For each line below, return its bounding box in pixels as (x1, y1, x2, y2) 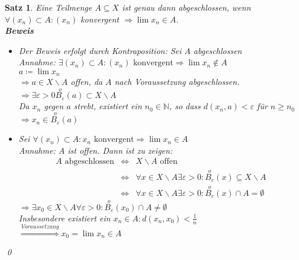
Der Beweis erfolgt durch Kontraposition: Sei (18, 44, 182, 56)
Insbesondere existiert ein (18, 211, 111, 224)
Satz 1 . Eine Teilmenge (5, 1, 92, 13)
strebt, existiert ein (73, 100, 142, 112)
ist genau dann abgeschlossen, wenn (121, 1, 251, 13)
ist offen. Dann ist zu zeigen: (67, 144, 173, 156)
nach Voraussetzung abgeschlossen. (114, 75, 240, 88)
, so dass (169, 100, 201, 112)
